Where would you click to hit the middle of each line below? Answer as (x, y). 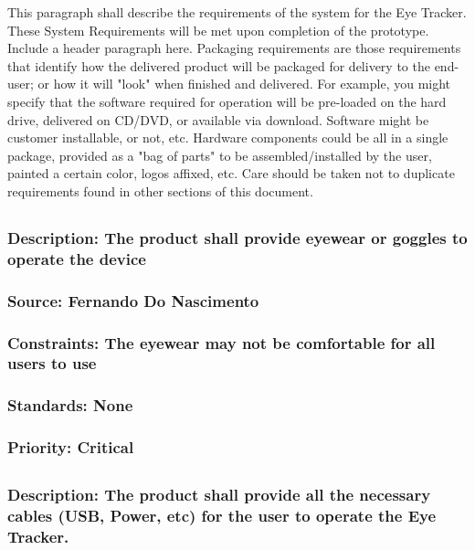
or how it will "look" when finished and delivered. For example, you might (244, 84)
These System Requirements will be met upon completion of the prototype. (218, 30)
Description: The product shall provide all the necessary (219, 495)
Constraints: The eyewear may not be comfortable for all (222, 342)
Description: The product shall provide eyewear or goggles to (237, 237)
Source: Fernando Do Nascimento (133, 300)
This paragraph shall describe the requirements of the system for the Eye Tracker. (237, 12)
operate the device (77, 258)
